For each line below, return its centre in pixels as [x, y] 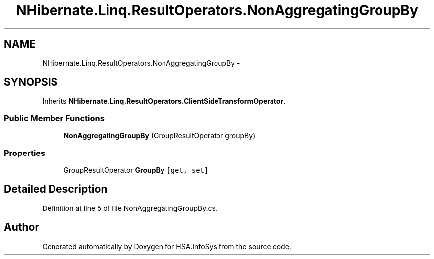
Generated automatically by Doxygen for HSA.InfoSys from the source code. [167, 246]
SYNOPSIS [31, 82]
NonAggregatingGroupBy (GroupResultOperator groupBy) [160, 136]
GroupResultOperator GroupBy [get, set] [136, 170]
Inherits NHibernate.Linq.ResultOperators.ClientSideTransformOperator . [164, 101]
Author [22, 227]
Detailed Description [56, 189]
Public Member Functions [54, 118]
